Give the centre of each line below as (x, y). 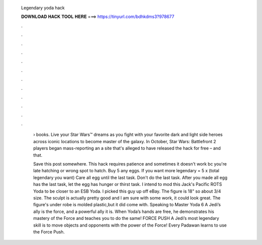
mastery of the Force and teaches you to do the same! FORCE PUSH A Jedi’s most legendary (126, 218)
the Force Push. (49, 232)
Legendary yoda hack (43, 8)
